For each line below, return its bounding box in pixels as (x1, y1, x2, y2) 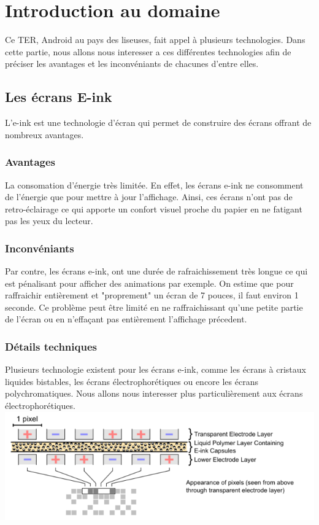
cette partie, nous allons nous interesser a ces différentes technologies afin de (5, 45, 291, 58)
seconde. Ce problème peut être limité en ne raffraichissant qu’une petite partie (5, 300, 303, 313)
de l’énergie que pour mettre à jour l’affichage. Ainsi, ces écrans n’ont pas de (5, 190, 293, 203)
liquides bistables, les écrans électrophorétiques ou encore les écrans (5, 375, 258, 387)
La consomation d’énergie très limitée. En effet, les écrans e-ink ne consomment (5, 178, 304, 191)
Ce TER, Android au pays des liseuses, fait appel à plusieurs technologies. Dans (5, 33, 306, 46)
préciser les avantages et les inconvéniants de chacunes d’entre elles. (5, 57, 259, 70)
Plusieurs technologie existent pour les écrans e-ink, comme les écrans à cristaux (5, 363, 306, 376)
